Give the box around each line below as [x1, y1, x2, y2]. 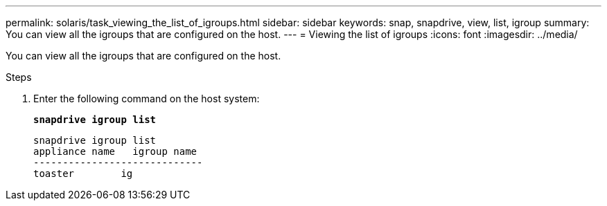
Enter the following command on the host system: [33, 93, 260, 104]
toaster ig [33, 168, 133, 179]
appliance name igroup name [33, 146, 197, 157]
